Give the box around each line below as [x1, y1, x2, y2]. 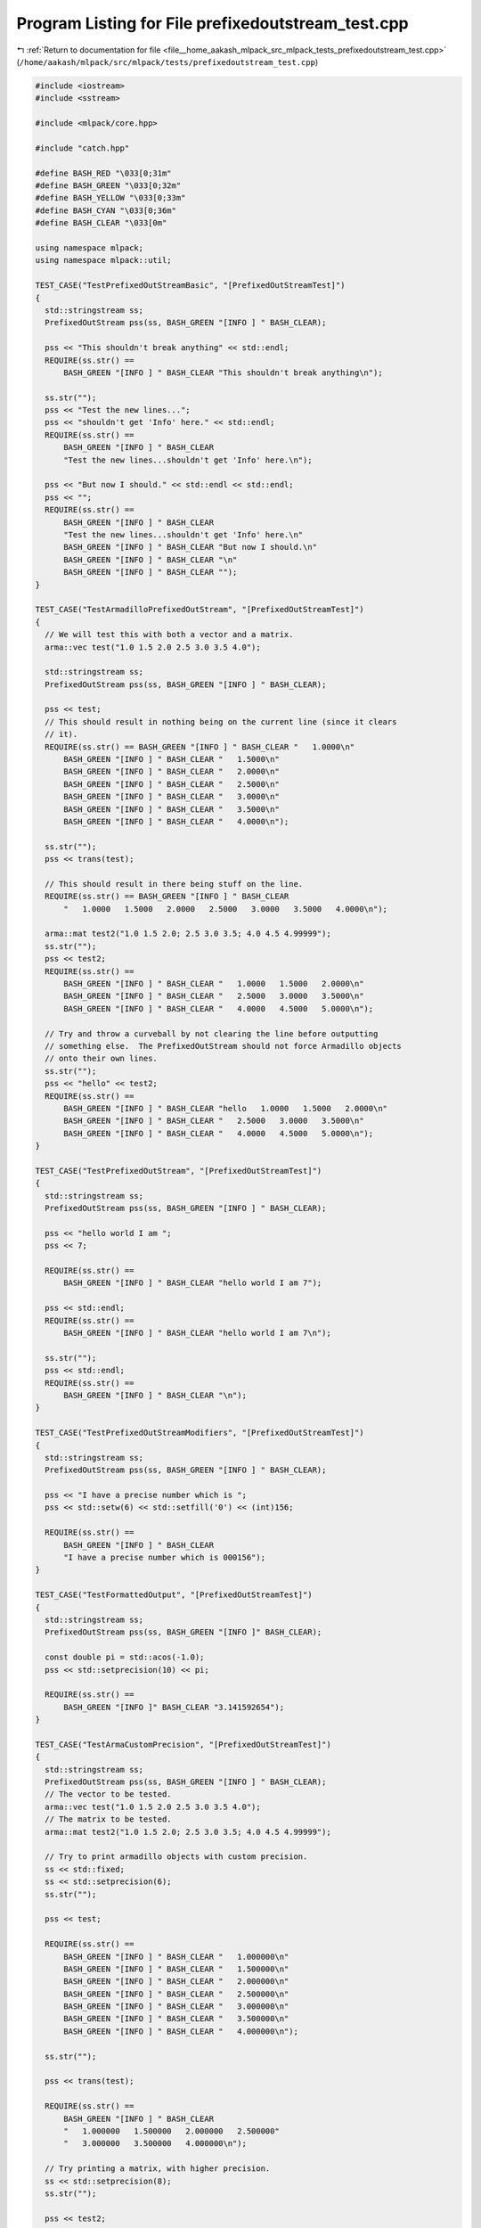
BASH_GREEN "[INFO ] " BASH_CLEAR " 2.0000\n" [63, 766, 280, 777]
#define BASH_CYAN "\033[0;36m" [35, 205, 177, 216]
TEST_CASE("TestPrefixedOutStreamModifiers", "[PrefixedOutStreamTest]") [35, 1428, 364, 1438]
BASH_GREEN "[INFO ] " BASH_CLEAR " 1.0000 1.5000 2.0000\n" [63, 979, 364, 989]
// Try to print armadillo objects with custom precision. [45, 1852, 308, 1862]
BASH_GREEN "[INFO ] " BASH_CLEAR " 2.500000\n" [63, 1988, 289, 1999]
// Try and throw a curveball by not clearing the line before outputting [45, 1028, 379, 1038]
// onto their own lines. [45, 1053, 158, 1064]
